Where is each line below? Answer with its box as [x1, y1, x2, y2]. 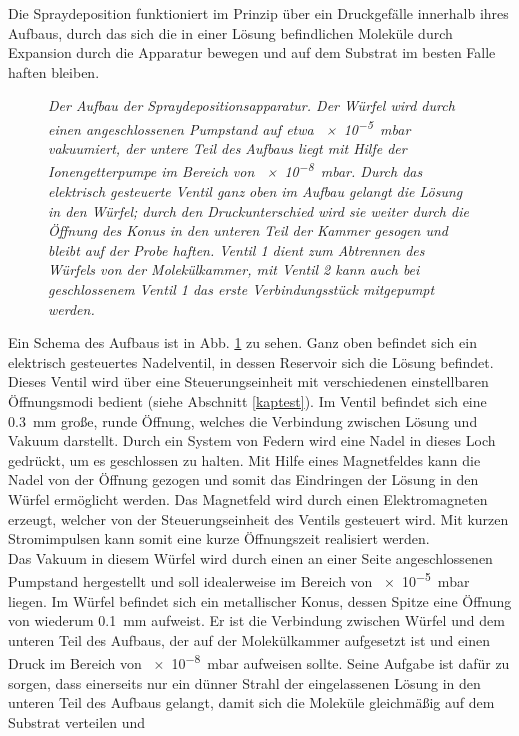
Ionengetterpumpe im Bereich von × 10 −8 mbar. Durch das [48, 158, 423, 182]
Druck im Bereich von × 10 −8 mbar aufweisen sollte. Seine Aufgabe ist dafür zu [8, 650, 510, 674]
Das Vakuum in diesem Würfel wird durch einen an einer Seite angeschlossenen [8, 547, 493, 568]
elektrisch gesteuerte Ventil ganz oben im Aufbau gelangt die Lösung [48, 181, 463, 202]
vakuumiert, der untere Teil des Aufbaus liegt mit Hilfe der [48, 138, 407, 159]
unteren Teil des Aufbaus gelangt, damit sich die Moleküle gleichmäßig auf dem [8, 692, 495, 713]
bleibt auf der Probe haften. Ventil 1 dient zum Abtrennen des [48, 239, 425, 260]
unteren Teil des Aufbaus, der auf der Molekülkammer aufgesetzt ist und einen [8, 629, 490, 650]
